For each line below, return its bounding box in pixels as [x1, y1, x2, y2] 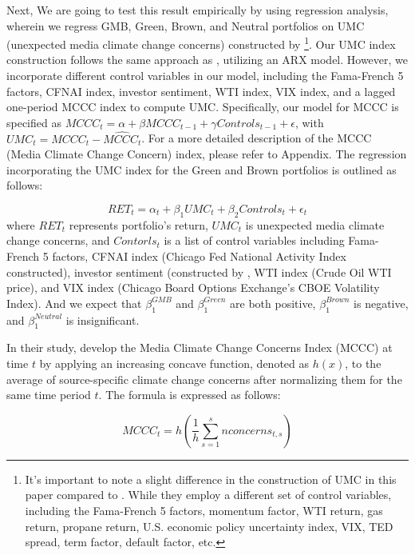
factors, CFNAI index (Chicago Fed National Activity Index [52, 247, 346, 264]
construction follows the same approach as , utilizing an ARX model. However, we [6, 51, 409, 68]
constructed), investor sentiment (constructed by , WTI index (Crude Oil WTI [6, 263, 392, 280]
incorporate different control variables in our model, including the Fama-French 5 [6, 67, 404, 84]
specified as [6, 114, 61, 130]
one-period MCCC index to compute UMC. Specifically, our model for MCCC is [6, 98, 399, 115]
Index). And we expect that [6, 294, 142, 311]
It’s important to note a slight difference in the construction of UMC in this [25, 470, 397, 487]
